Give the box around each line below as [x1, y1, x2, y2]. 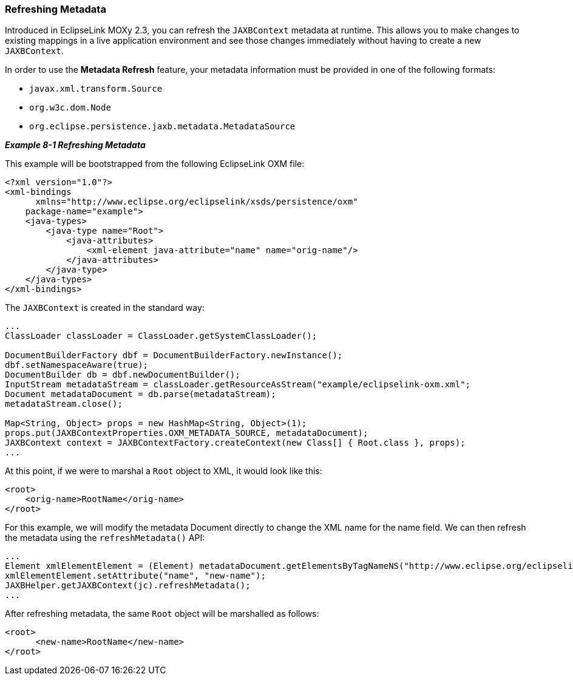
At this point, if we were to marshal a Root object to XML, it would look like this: [5, 466, 322, 477]
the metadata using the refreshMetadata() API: [5, 532, 205, 543]
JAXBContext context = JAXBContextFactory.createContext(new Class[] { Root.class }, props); [5, 438, 466, 448]
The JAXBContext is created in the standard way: [5, 302, 205, 313]
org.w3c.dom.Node [29, 103, 111, 113]
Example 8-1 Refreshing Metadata [5, 140, 146, 151]
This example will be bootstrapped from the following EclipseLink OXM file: [5, 158, 305, 169]
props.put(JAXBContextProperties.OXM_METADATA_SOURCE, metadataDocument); [5, 428, 368, 438]
